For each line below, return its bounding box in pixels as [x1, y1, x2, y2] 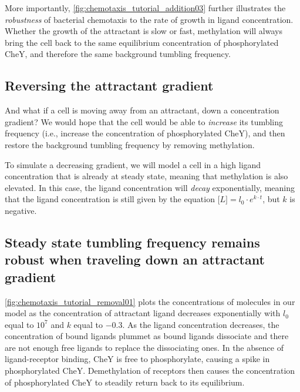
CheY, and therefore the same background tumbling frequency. [5, 48, 231, 60]
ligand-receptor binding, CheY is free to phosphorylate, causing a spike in [5, 353, 270, 365]
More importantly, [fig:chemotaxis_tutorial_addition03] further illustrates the [5, 2, 286, 14]
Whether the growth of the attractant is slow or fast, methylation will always [5, 25, 282, 37]
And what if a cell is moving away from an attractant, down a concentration [5, 104, 279, 116]
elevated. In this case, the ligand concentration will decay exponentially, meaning [5, 181, 295, 193]
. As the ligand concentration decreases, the [122, 318, 279, 330]
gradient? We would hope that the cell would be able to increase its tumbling [5, 115, 284, 128]
